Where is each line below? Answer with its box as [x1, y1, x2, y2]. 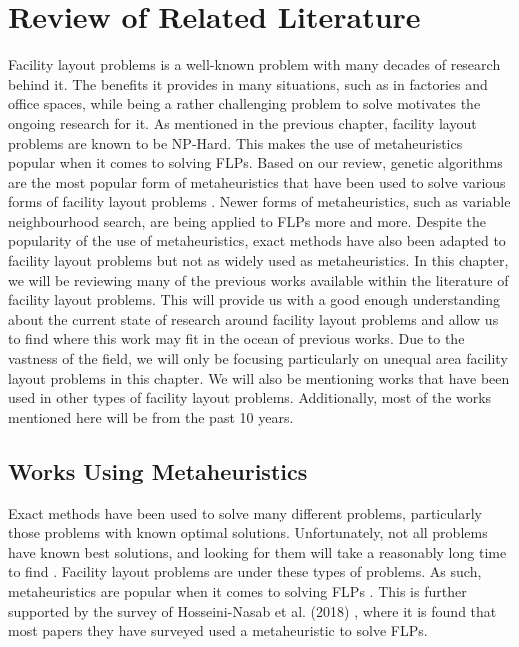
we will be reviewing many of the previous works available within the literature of [8, 269, 509, 290]
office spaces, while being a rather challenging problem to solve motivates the [8, 93, 481, 114]
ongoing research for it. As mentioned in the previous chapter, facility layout [8, 112, 477, 133]
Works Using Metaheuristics [8, 455, 308, 486]
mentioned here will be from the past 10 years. [8, 406, 294, 427]
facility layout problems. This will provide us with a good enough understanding [8, 289, 501, 310]
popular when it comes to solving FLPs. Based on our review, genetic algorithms [8, 152, 503, 173]
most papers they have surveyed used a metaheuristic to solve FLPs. [8, 620, 428, 641]
